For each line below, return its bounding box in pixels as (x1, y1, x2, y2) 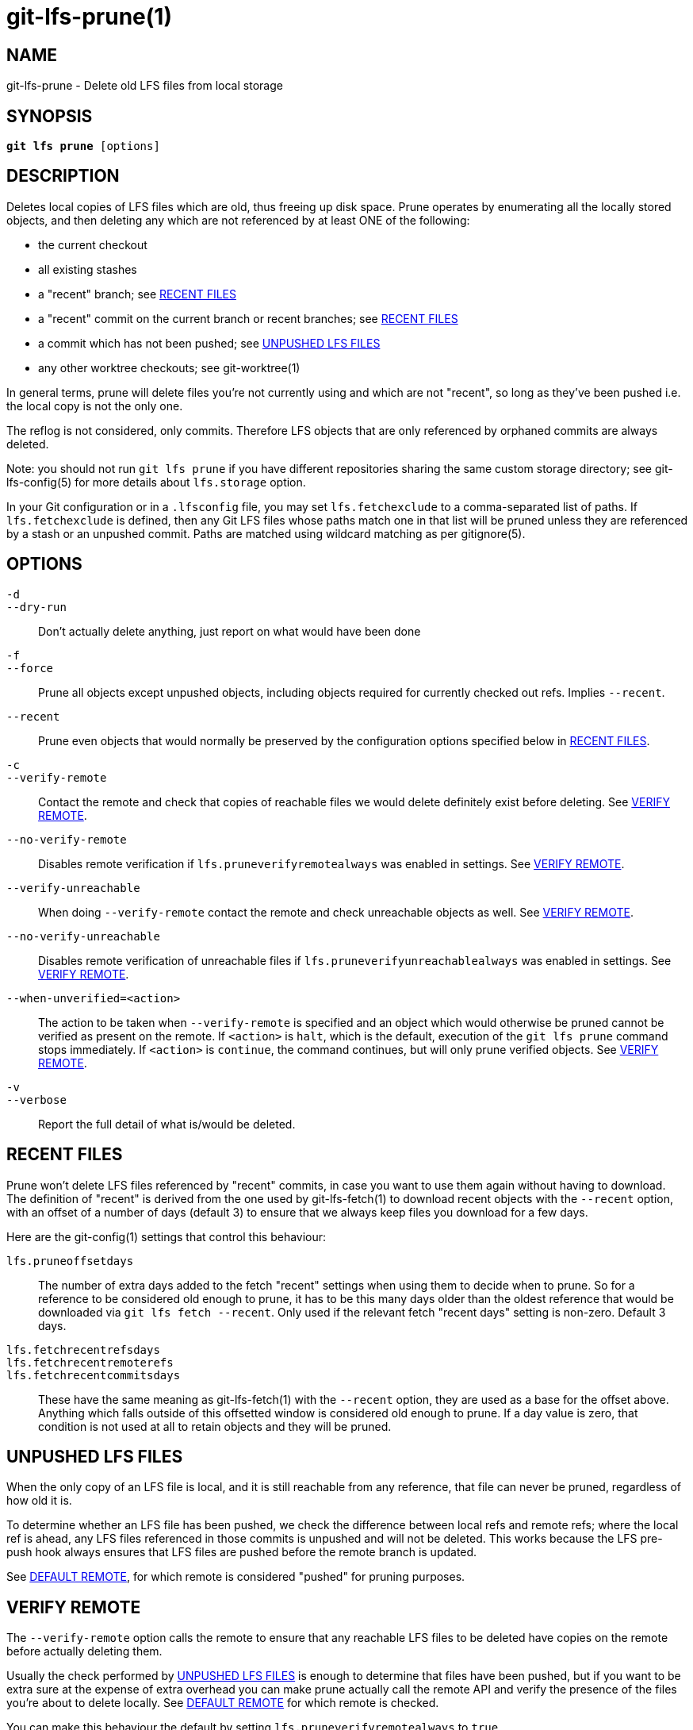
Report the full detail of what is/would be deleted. (38, 1117, 296, 1131)
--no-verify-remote (6, 832, 127, 846)
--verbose (6, 1093, 67, 1106)
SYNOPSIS (6, 106, 93, 126)
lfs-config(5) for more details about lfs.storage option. (6, 475, 306, 489)
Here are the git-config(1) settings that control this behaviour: (6, 1229, 327, 1244)
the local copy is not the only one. (6, 398, 183, 413)
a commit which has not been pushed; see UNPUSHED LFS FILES (38, 336, 381, 350)
